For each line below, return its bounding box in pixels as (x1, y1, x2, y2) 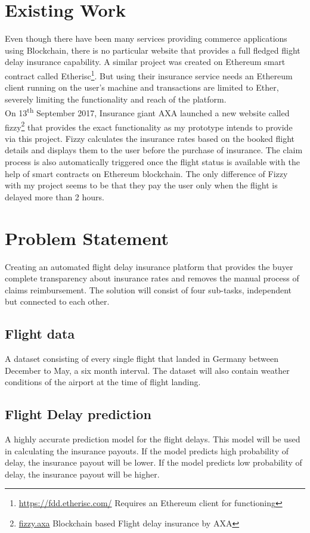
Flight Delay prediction (5, 405, 151, 423)
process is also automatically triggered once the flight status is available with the (5, 156, 300, 168)
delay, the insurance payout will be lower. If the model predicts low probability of (5, 456, 302, 469)
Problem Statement (5, 225, 169, 250)
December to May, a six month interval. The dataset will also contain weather (5, 364, 290, 376)
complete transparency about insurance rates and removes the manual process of (5, 272, 299, 284)
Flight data (5, 324, 75, 343)
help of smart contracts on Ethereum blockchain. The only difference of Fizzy (5, 167, 288, 179)
